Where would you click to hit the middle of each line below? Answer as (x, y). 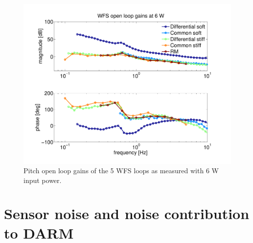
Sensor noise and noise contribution (127, 213)
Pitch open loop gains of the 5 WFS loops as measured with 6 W (121, 171)
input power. (43, 180)
